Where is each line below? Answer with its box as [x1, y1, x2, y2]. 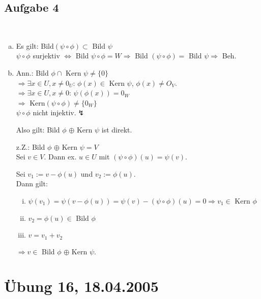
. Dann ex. [44, 151, 77, 162]
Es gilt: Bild [16, 40, 54, 51]
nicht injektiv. [33, 107, 76, 118]
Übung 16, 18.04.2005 [4, 276, 159, 296]
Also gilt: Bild [16, 124, 60, 135]
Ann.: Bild [16, 67, 49, 78]
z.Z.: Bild [16, 141, 45, 152]
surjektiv [33, 50, 60, 61]
